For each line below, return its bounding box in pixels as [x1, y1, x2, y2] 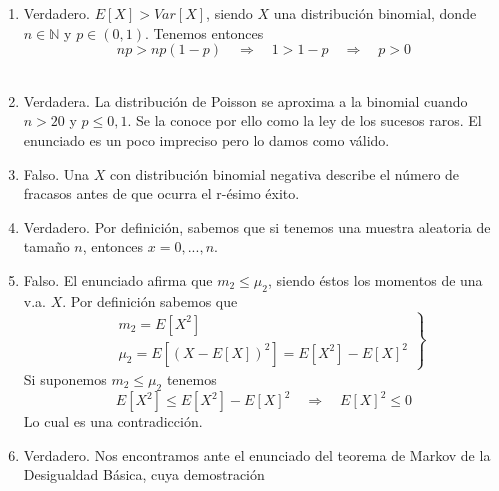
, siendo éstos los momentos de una [268, 269, 483, 290]
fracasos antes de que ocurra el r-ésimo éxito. [23, 183, 300, 204]
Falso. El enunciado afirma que [23, 269, 213, 290]
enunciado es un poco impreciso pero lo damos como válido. [23, 129, 390, 150]
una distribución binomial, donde [273, 3, 477, 23]
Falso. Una [23, 163, 90, 184]
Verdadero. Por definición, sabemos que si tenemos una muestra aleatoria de [23, 216, 491, 237]
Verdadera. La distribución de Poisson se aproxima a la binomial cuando [23, 90, 468, 111]
